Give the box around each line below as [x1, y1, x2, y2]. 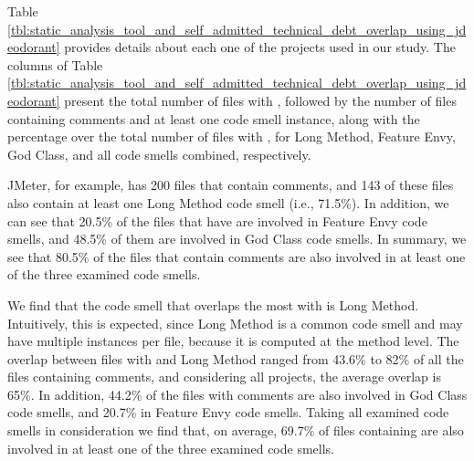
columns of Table [7, 55, 103, 74]
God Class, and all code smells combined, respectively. [7, 144, 311, 163]
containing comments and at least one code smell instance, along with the [7, 109, 420, 128]
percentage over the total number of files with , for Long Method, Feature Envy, [7, 127, 456, 146]
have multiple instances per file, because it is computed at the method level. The [7, 331, 459, 351]
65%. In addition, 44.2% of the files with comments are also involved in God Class [7, 384, 468, 403]
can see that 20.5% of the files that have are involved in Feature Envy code [7, 211, 427, 230]
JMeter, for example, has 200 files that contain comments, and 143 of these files [7, 175, 454, 194]
